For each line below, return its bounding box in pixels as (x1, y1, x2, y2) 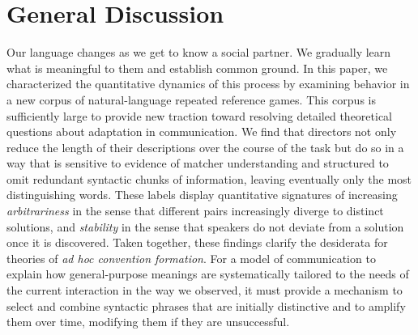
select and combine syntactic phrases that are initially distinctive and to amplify (6, 297, 406, 314)
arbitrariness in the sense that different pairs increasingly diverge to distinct (6, 202, 384, 219)
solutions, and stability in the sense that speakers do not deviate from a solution (6, 218, 404, 235)
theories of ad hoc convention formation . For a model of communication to (6, 249, 376, 266)
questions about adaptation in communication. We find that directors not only (6, 123, 397, 140)
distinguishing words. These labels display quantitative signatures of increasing (6, 186, 398, 203)
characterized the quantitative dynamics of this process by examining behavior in (6, 75, 410, 92)
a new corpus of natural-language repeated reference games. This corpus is (6, 91, 376, 108)
